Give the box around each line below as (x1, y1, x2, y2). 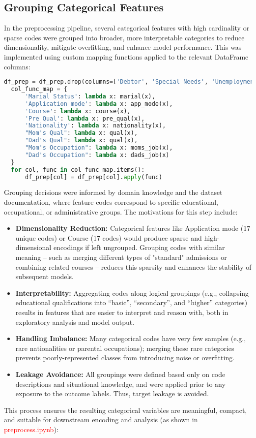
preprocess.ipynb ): (4, 424, 58, 434)
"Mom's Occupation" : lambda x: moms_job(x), (25, 144, 173, 152)
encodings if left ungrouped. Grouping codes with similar (53, 242, 225, 252)
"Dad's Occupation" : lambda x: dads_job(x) (25, 151, 170, 158)
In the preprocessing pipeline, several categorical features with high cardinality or (4, 23, 250, 33)
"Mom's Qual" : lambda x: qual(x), (25, 129, 138, 137)
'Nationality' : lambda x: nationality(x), (25, 122, 166, 129)
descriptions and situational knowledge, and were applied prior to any (15, 378, 226, 389)
